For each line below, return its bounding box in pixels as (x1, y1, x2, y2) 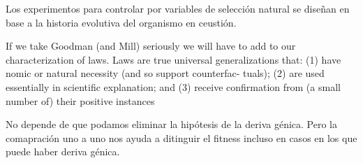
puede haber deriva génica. (6, 144, 120, 159)
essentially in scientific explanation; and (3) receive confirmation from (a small (6, 79, 341, 94)
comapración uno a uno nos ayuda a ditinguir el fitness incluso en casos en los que (6, 130, 357, 145)
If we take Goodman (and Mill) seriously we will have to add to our (6, 38, 296, 53)
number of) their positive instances (6, 93, 155, 108)
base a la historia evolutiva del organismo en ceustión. (6, 15, 237, 29)
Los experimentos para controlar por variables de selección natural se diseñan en (6, 1, 350, 15)
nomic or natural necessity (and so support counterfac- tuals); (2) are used (6, 66, 325, 80)
